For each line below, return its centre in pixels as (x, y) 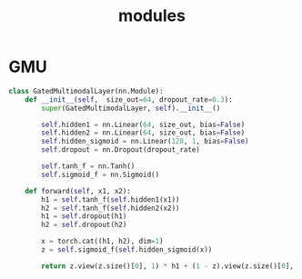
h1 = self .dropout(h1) (84, 216)
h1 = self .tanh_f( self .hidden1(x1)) (111, 199)
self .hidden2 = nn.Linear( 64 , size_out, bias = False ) (143, 133)
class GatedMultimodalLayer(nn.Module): (86, 91)
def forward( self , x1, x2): (78, 191)
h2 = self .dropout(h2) (84, 225)
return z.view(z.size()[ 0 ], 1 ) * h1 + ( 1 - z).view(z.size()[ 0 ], (168, 266)
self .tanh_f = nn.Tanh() (88, 166)
